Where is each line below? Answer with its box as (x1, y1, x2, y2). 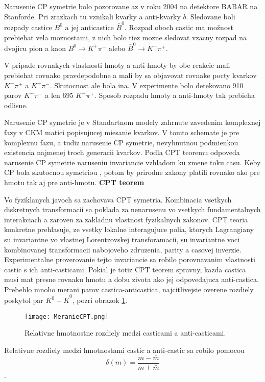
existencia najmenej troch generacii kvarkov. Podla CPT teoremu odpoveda (4, 147, 240, 158)
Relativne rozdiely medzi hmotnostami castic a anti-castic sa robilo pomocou (4, 345, 245, 355)
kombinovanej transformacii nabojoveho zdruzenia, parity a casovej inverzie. (4, 244, 242, 254)
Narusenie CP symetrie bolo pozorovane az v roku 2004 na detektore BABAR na (4, 1, 258, 11)
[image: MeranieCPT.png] (25, 313, 109, 320)
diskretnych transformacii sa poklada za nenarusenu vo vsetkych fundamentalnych (4, 204, 261, 215)
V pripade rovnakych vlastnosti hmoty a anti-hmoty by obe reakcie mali (4, 60, 230, 70)
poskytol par (4, 295, 43, 305)
